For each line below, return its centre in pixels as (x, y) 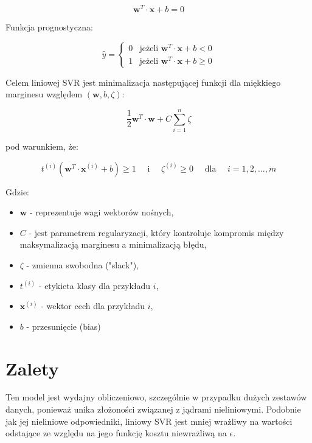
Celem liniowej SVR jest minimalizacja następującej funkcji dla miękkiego (143, 82)
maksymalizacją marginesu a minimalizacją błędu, (113, 244)
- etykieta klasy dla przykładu (95, 285)
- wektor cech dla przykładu (93, 306)
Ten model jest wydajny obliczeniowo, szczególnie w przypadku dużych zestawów (156, 397)
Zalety (32, 368)
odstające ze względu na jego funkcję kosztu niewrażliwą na (116, 433)
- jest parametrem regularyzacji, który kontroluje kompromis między (156, 232)
